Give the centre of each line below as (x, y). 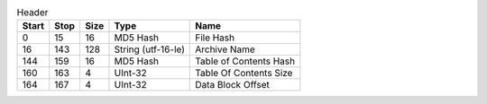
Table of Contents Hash (245, 61)
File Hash (215, 38)
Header (32, 13)
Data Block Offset (232, 85)
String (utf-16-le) (149, 49)
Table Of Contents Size (244, 74)
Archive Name (225, 49)
